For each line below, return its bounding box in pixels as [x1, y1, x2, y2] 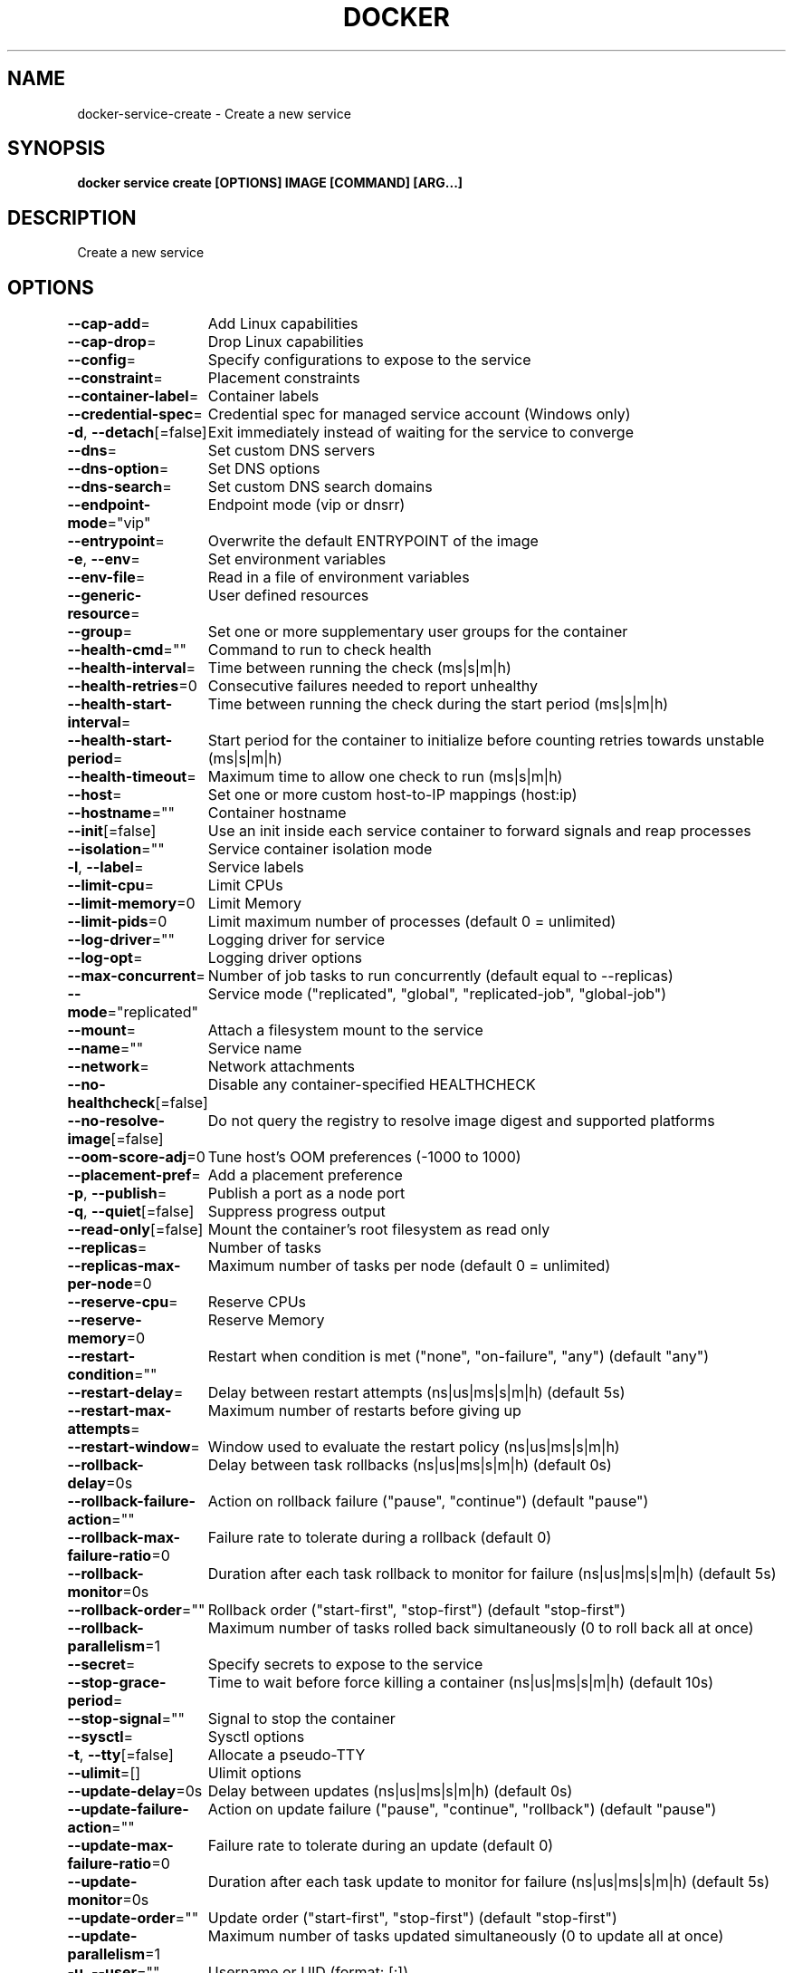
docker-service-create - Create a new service [77, 105, 351, 121]
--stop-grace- [67, 1673, 167, 1692]
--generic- [67, 586, 142, 605]
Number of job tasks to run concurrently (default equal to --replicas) [207, 967, 674, 986]
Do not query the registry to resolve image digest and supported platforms [207, 1112, 715, 1131]
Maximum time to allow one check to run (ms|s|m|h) [207, 767, 563, 786]
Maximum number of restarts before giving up [207, 1401, 521, 1420]
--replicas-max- [67, 1256, 181, 1275]
